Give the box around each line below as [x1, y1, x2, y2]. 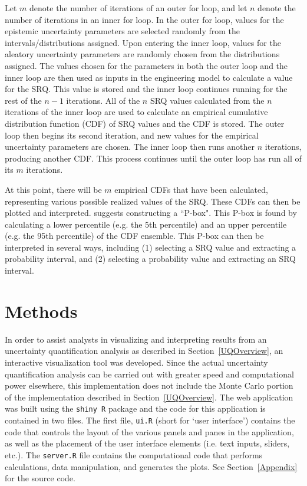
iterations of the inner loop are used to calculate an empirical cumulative [5, 106, 268, 118]
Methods [5, 298, 78, 323]
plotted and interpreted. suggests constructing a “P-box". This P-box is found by [5, 206, 297, 219]
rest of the [5, 94, 42, 106]
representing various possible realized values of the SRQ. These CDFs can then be [5, 195, 301, 207]
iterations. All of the [66, 94, 140, 106]
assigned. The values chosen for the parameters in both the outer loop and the [5, 59, 288, 71]
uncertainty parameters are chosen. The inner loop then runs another [5, 140, 255, 153]
